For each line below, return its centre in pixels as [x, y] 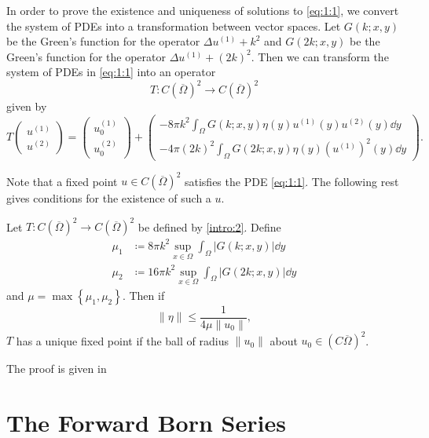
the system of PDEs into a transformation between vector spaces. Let [174, 26]
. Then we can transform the [320, 56]
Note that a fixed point [62, 181]
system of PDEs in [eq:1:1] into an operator [111, 72]
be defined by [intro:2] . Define [209, 226]
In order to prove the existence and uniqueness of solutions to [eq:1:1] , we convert [203, 10]
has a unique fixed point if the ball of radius [122, 340]
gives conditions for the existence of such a [109, 198]
